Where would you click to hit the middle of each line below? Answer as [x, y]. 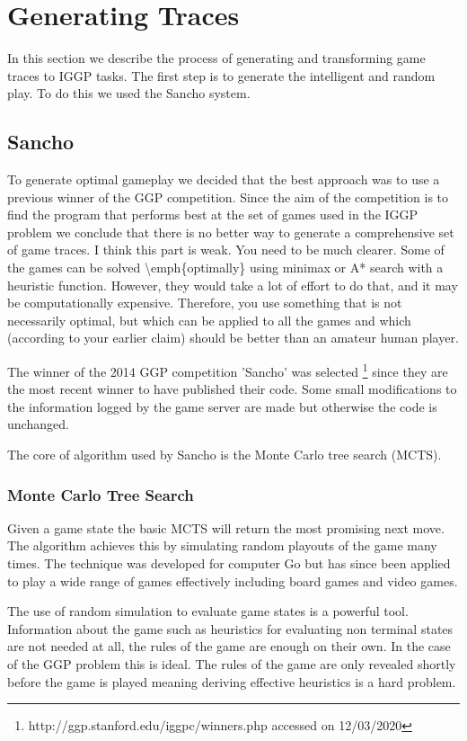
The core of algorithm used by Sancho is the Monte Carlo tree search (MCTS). [225, 455]
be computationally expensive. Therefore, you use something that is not [205, 303]
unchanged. [38, 424]
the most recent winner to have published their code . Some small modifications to [232, 389]
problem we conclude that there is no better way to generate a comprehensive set [231, 232]
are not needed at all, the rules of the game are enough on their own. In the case [229, 646]
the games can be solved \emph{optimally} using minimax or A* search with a [225, 268]
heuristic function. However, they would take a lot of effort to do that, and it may [233, 285]
